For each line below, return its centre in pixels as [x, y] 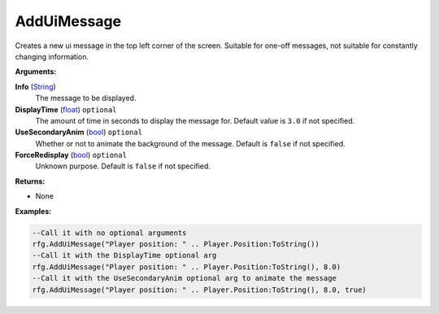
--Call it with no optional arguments [109, 233]
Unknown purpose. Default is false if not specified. [123, 166]
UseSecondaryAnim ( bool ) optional [78, 132]
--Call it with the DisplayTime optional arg [124, 255]
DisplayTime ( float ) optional [66, 109]
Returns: [30, 181]
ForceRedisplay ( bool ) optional [71, 155]
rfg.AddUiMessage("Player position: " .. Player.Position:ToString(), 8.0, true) [200, 290]
